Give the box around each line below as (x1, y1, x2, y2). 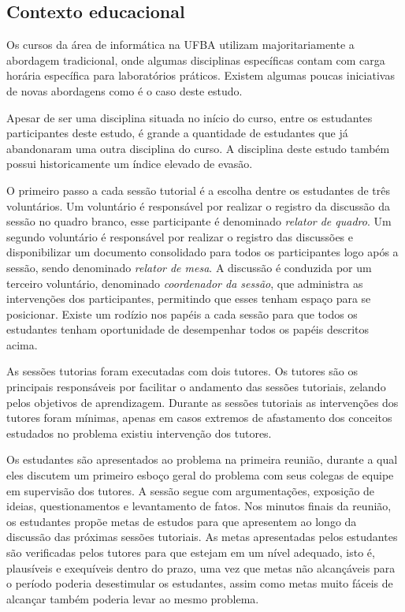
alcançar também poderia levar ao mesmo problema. (6, 590, 259, 606)
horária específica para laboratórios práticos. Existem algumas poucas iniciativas (6, 67, 395, 84)
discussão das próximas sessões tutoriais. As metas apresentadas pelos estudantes (6, 528, 398, 545)
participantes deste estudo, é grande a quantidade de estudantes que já (6, 125, 348, 141)
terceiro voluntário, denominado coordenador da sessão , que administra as (6, 274, 363, 291)
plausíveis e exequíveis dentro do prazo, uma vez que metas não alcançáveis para (6, 559, 396, 576)
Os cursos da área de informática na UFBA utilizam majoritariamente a (6, 36, 355, 53)
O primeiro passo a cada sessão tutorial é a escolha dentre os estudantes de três (6, 181, 390, 198)
